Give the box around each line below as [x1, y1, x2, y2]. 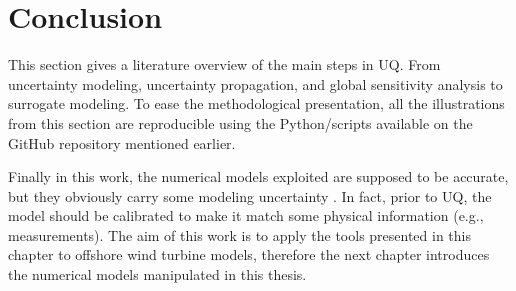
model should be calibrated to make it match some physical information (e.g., [8, 205, 484, 226]
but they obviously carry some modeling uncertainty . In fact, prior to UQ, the [8, 185, 492, 206]
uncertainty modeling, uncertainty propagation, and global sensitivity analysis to [8, 73, 503, 94]
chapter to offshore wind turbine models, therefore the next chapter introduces [8, 244, 490, 265]
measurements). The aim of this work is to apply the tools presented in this [8, 224, 472, 245]
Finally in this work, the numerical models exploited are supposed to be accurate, [8, 166, 509, 187]
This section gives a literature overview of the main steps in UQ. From [8, 54, 441, 75]
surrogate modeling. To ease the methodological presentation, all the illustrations [8, 93, 505, 114]
